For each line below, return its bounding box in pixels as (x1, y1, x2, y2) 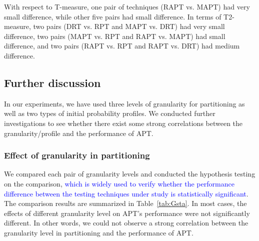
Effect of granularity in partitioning (4, 149, 150, 161)
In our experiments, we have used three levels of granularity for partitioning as (4, 98, 245, 108)
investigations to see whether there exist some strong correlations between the (4, 117, 243, 128)
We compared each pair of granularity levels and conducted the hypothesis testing (4, 168, 255, 179)
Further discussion (4, 74, 101, 90)
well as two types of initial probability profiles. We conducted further (4, 108, 215, 118)
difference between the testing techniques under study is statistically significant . (4, 188, 248, 198)
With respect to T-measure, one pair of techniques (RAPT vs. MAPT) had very (4, 1, 250, 11)
